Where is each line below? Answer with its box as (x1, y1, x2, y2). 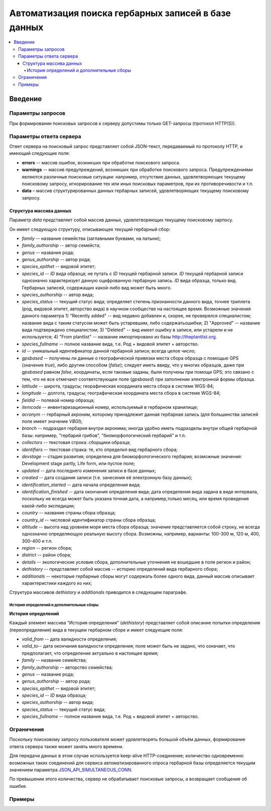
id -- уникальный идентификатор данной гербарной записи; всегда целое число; (22, 348, 196, 354)
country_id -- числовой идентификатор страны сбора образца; (22, 517, 157, 523)
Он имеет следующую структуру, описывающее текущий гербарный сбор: (9, 226, 171, 232)
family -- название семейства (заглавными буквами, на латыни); (22, 235, 161, 241)
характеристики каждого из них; (22, 580, 92, 586)
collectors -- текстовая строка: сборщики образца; (22, 439, 131, 445)
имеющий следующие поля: (9, 150, 70, 156)
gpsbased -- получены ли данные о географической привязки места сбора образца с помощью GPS (22, 355, 239, 361)
